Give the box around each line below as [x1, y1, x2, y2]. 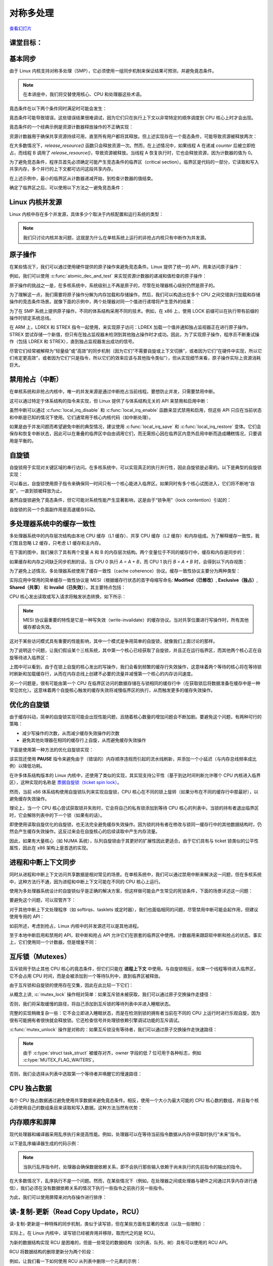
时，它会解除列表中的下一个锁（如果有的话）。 [9, 812, 105, 818]
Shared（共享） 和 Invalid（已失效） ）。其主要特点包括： [9, 584, 126, 590]
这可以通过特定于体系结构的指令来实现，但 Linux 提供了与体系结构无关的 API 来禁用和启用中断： [9, 398, 210, 404]
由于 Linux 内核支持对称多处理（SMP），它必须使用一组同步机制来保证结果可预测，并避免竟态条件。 [9, 68, 217, 74]
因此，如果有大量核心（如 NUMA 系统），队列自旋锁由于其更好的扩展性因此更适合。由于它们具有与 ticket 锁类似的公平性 [9, 838, 259, 844]
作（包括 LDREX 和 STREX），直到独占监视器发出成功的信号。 [9, 338, 137, 344]
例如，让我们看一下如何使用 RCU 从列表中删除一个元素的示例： [9, 1258, 141, 1264]
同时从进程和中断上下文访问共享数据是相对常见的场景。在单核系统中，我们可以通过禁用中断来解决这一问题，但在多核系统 [9, 872, 262, 878]
